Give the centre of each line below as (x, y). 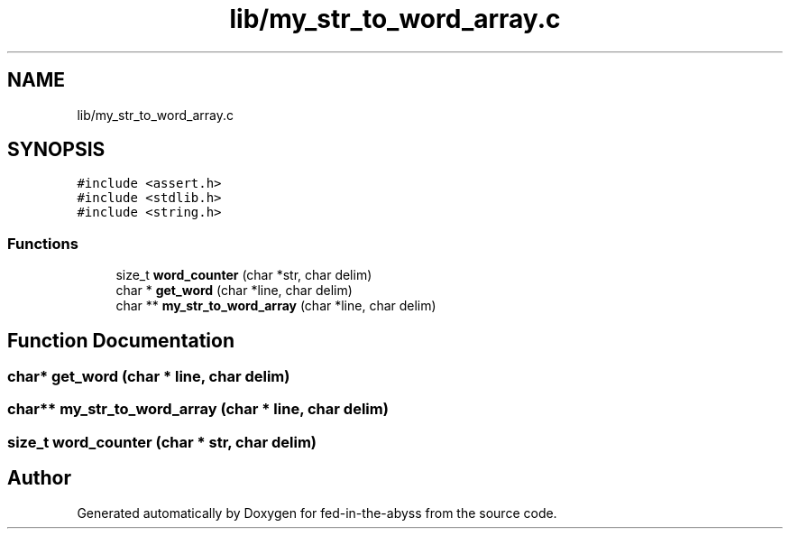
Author (39, 478)
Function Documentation (121, 340)
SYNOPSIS (56, 150)
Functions (43, 243)
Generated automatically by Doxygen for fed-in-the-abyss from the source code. (317, 513)
